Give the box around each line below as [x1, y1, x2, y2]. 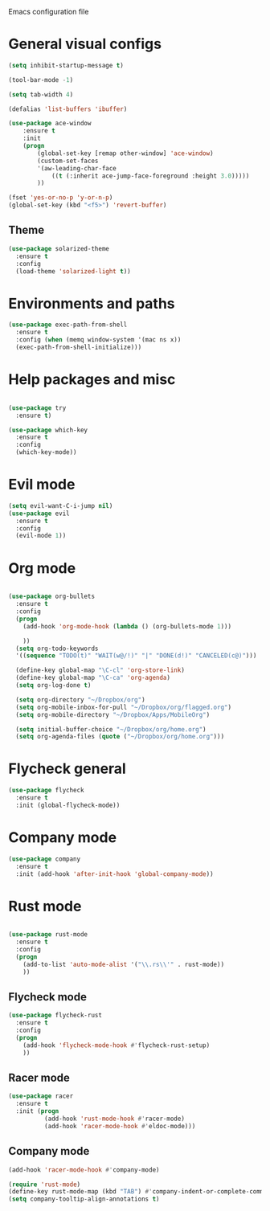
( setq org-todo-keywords [15, 644, 99, 653]
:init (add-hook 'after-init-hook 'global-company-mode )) [15, 869, 215, 878]
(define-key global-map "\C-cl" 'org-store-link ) [15, 666, 185, 674]
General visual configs [8, 35, 162, 53]
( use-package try [8, 403, 67, 412]
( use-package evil [8, 509, 70, 518]
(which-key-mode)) [15, 448, 78, 456]
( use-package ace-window [8, 120, 92, 128]
